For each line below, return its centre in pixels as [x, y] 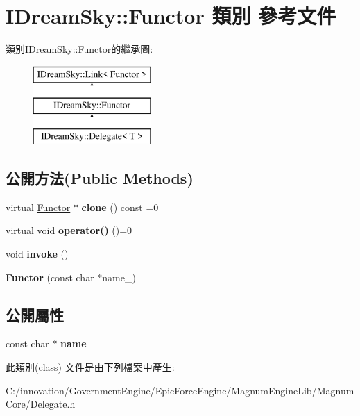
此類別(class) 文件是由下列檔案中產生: [90, 367]
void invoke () [37, 254]
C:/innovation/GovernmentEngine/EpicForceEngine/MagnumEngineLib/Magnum [180, 390]
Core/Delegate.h [41, 404]
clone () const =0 [120, 207]
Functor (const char [50, 277]
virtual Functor [38, 207]
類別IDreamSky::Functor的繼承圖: [79, 49]
